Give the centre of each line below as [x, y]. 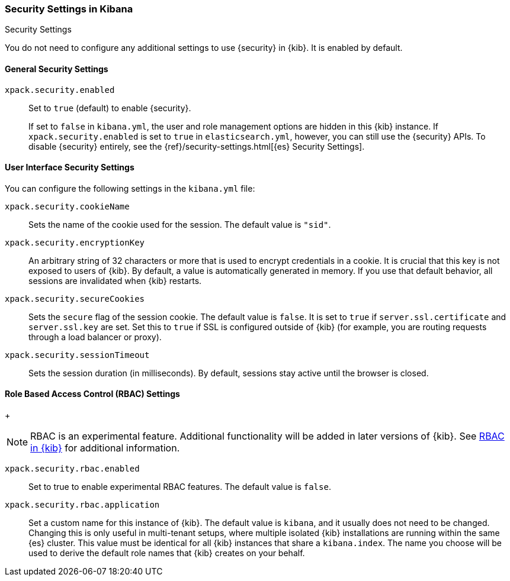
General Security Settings [57, 69]
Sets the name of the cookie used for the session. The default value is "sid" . [180, 224]
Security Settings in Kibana [69, 9]
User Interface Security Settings [70, 167]
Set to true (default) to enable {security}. [110, 108]
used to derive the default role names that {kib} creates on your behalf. [167, 553]
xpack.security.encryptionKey [75, 242]
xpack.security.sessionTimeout [77, 355]
